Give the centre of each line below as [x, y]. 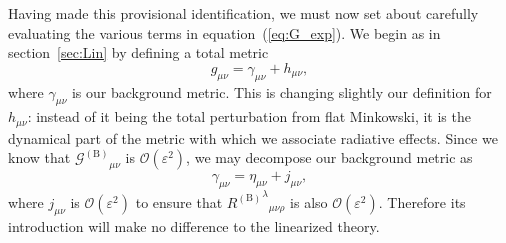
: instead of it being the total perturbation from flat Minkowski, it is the [249, 116]
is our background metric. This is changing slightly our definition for [281, 91]
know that [39, 157]
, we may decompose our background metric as [329, 157]
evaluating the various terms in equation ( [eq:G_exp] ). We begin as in [224, 32]
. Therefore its [422, 201]
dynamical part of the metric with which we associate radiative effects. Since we [253, 137]
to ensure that [179, 201]
